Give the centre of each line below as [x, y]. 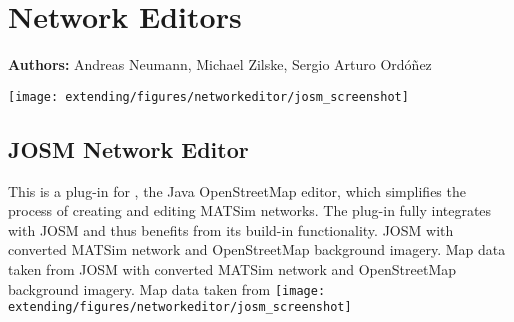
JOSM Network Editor [128, 148]
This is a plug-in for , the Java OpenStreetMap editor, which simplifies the [237, 190]
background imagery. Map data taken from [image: [167, 288]
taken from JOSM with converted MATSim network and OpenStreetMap [232, 268]
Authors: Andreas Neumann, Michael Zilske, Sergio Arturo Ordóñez [220, 64]
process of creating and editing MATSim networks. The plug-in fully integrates [250, 210]
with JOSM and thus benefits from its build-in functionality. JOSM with [231, 229]
